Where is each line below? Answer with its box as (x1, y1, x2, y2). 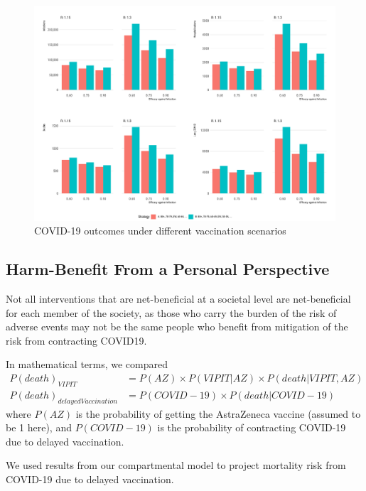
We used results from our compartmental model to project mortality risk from (6, 458, 346, 473)
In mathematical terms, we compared (6, 357, 168, 372)
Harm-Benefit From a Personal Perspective (6, 258, 330, 280)
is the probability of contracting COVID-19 (157, 420, 346, 435)
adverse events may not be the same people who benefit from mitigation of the (6, 319, 348, 334)
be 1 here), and (6, 420, 72, 435)
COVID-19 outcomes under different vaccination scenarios (34, 223, 286, 238)
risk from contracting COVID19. (6, 333, 147, 347)
